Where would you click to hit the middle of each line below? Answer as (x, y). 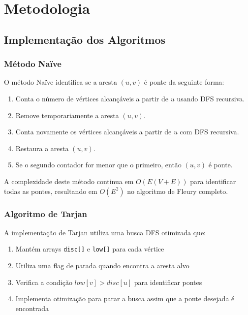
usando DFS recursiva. (211, 98)
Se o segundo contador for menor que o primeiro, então (98, 165)
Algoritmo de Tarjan (46, 214)
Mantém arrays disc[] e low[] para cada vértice (90, 249)
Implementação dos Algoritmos (85, 39)
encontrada (32, 308)
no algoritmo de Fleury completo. (178, 191)
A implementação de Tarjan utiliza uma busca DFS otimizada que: (105, 232)
